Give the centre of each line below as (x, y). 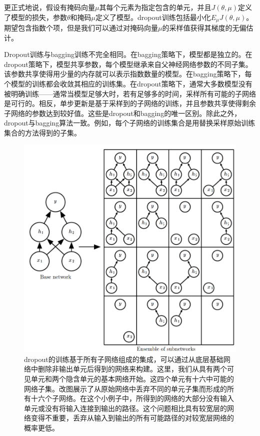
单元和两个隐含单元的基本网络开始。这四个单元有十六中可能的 (132, 378)
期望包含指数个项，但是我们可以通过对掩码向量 (81, 28)
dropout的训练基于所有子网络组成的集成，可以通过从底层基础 (124, 359)
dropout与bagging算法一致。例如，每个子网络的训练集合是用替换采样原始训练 (130, 123)
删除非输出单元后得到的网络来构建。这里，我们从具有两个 (132, 369)
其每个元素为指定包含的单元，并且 (155, 7)
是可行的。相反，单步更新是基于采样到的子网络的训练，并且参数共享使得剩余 (130, 103)
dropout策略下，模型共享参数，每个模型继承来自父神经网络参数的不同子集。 (128, 64)
